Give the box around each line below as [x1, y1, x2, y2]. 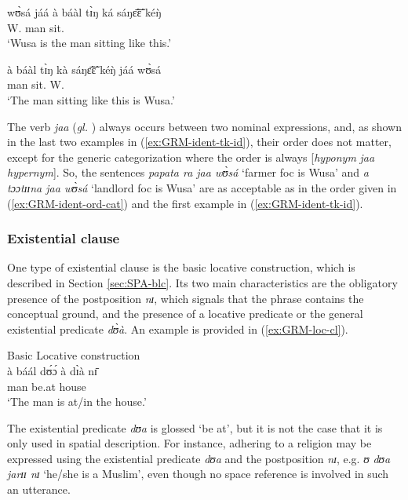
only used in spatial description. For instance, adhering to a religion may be [7, 435, 372, 451]
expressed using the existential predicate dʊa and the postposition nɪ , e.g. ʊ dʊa [7, 450, 391, 466]
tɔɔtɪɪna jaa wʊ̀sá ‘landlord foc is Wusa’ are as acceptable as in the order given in [7, 179, 397, 195]
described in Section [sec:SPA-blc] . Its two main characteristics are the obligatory [7, 274, 398, 290]
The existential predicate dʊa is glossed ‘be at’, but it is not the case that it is [7, 419, 383, 436]
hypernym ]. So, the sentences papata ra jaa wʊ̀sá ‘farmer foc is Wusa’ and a [7, 164, 369, 181]
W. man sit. [7, 19, 64, 35]
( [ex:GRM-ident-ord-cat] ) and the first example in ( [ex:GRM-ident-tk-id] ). [7, 195, 363, 211]
